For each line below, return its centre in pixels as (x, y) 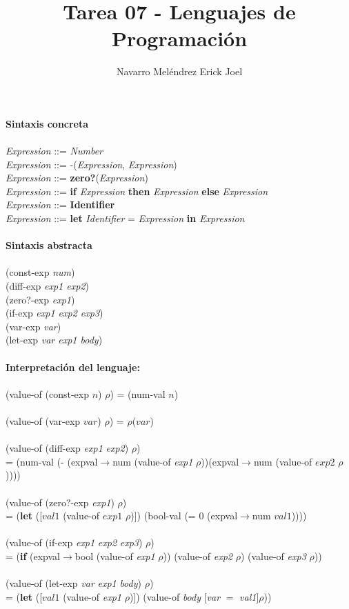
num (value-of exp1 (153, 461)
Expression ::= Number (54, 151)
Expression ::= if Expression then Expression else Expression (137, 191)
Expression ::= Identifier (60, 204)
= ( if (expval (33, 556)
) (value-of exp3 (273, 556)
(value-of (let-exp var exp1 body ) (73, 583)
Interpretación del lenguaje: (73, 367)
